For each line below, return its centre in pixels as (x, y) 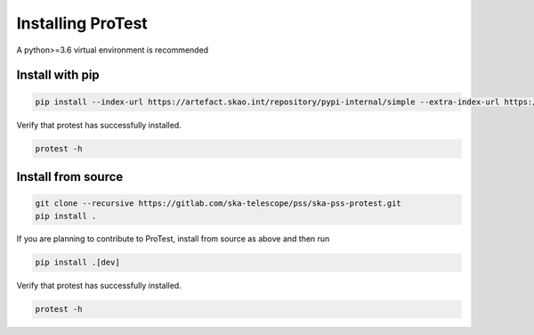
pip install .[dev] (77, 262)
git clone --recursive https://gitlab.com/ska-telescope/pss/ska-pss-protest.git (218, 204)
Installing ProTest (82, 23)
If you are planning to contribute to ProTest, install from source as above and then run (173, 239)
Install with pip (58, 75)
